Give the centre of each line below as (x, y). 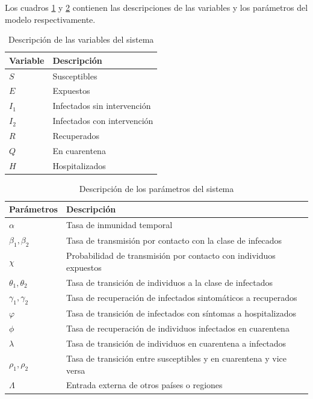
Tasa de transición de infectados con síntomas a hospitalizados (181, 313)
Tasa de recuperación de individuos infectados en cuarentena (178, 328)
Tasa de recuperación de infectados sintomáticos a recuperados (181, 298)
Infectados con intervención (103, 121)
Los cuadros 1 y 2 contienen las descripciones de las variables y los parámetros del (156, 7)
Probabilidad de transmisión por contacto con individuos (171, 255)
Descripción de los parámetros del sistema (156, 188)
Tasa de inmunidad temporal (119, 225)
